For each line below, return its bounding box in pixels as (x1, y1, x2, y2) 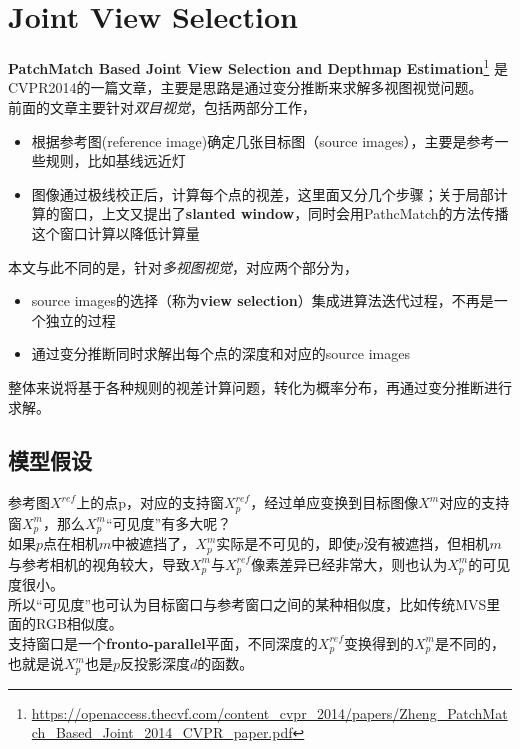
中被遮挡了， (111, 533, 196, 554)
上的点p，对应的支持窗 (76, 492, 224, 513)
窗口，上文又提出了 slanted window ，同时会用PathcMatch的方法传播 (59, 203, 509, 224)
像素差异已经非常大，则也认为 (251, 553, 448, 574)
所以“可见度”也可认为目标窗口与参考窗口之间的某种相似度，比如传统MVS (8, 593, 487, 614)
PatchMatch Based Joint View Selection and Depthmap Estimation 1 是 (8, 55, 508, 78)
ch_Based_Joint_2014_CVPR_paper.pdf (31, 722, 293, 743)
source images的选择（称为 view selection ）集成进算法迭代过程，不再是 (31, 290, 494, 311)
